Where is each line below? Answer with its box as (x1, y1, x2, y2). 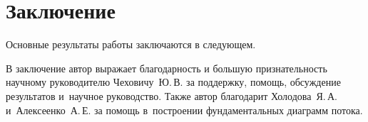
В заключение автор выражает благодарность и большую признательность (6, 60, 327, 75)
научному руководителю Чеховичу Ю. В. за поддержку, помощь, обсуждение (6, 74, 341, 89)
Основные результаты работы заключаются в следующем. (6, 37, 256, 52)
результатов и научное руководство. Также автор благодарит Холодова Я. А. (6, 88, 337, 103)
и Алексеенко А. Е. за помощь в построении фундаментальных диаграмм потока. (6, 102, 363, 117)
